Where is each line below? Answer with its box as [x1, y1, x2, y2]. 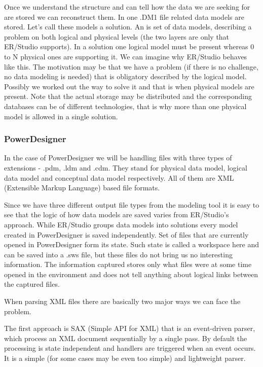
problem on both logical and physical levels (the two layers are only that [4, 31, 230, 42]
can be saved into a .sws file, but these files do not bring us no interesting [4, 249, 233, 259]
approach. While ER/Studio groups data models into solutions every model [4, 219, 238, 229]
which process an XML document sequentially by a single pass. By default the [4, 332, 247, 343]
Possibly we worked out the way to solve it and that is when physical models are [4, 81, 254, 91]
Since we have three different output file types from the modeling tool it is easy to [4, 199, 259, 210]
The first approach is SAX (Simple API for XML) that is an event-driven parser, [4, 323, 255, 333]
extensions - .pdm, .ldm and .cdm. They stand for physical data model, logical [4, 162, 247, 173]
